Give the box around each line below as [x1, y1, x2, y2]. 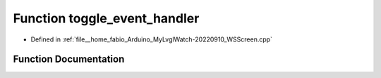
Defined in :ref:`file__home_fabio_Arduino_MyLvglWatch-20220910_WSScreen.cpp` [30, 35, 273, 44]
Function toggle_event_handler [13, 11, 200, 26]
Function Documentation [13, 53, 125, 65]
